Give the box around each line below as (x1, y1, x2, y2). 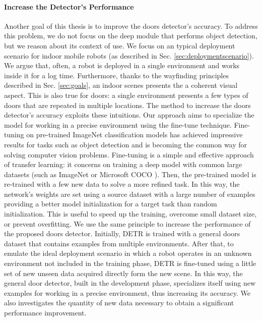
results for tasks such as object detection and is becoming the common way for (4, 139, 247, 149)
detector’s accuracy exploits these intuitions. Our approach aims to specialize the (4, 110, 254, 120)
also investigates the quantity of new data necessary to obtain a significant (4, 297, 234, 308)
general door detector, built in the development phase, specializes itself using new (4, 278, 256, 288)
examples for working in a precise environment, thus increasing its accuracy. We (4, 287, 251, 298)
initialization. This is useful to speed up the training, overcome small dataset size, (4, 208, 257, 219)
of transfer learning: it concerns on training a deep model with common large (4, 159, 242, 170)
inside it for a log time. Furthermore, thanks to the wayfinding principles (4, 70, 229, 80)
